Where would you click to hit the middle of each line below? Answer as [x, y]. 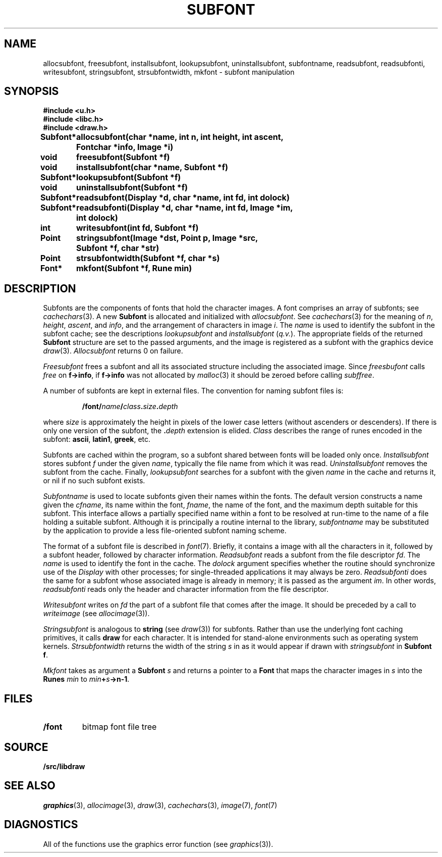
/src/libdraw [64, 766]
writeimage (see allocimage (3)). [96, 614]
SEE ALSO [30, 786]
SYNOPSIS [32, 91]
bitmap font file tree [119, 727]
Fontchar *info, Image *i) [125, 147]
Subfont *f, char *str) [118, 248]
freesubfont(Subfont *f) [123, 157]
